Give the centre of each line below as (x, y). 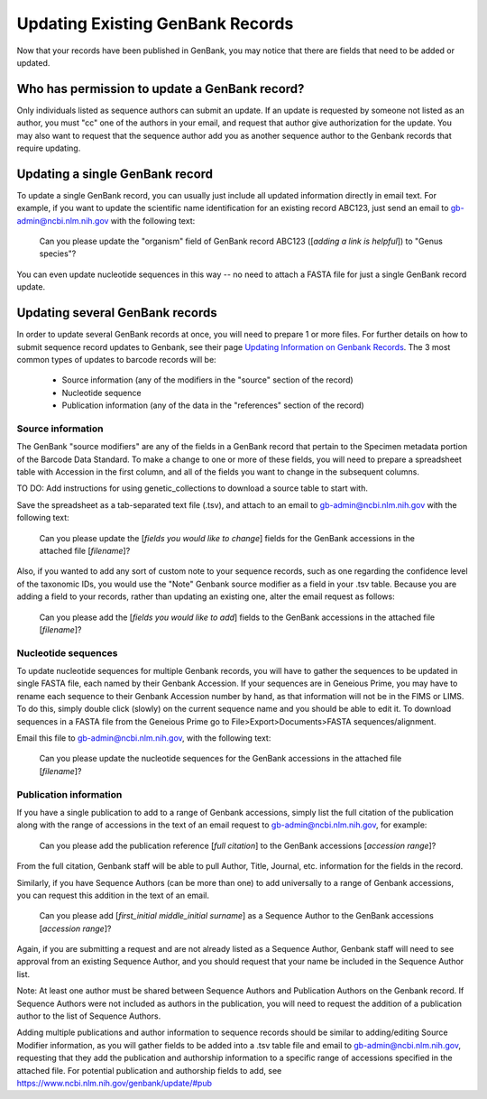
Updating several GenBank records (117, 313)
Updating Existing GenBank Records (155, 23)
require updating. (49, 148)
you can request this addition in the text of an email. (113, 895)
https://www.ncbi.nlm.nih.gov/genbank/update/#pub (114, 1083)
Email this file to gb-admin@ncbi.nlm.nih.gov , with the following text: (144, 738)
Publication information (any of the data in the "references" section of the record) (213, 405)
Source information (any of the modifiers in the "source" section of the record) (207, 380)
